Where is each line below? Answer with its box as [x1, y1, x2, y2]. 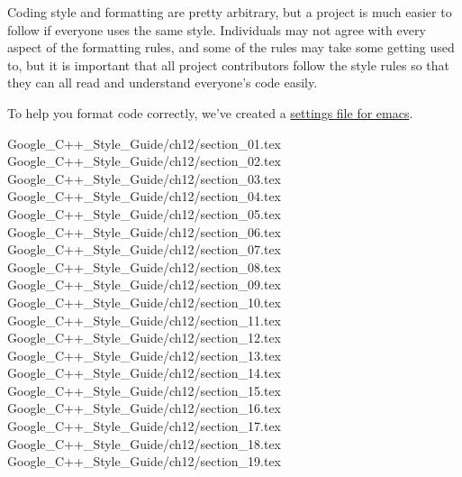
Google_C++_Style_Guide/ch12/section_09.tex [7, 275, 282, 294]
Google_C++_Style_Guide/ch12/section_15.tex [7, 381, 282, 399]
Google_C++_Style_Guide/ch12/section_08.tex [7, 257, 282, 276]
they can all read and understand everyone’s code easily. [7, 73, 318, 92]
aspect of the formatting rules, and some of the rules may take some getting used [7, 38, 455, 57]
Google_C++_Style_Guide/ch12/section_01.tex [7, 133, 282, 152]
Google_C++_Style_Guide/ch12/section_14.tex [7, 363, 282, 382]
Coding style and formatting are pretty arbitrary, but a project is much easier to [7, 3, 452, 21]
